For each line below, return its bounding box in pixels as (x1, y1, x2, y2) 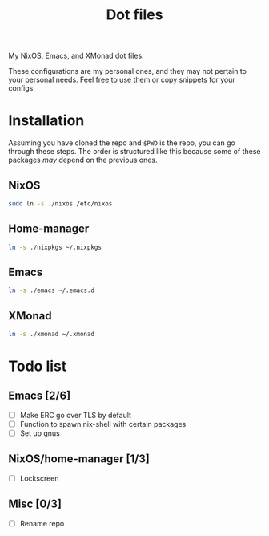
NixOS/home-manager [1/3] (8, 452, 150, 466)
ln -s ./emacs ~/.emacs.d (8, 286, 94, 294)
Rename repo (19, 518, 65, 528)
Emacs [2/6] (8, 389, 71, 403)
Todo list (8, 357, 67, 376)
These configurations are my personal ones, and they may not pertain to (8, 67, 247, 76)
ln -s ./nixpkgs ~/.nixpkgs (8, 243, 102, 251)
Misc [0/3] (8, 497, 62, 511)
